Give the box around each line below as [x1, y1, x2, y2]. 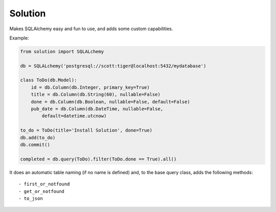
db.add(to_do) [20, 135, 56, 140]
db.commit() [20, 142, 51, 147]
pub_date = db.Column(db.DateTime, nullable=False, [31, 106, 164, 112]
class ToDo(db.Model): [20, 77, 77, 83]
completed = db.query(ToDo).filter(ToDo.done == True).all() [20, 156, 177, 162]
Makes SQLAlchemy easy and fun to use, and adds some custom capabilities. [9, 26, 173, 32]
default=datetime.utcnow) [41, 113, 107, 119]
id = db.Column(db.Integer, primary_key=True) [31, 84, 150, 90]
